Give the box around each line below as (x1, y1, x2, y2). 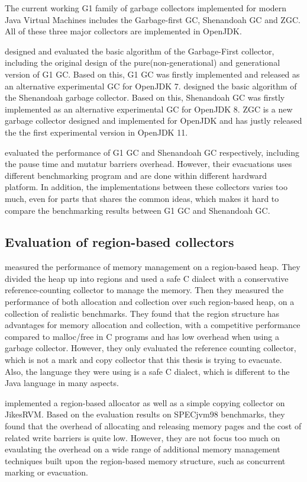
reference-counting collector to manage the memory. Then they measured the (5, 284, 284, 296)
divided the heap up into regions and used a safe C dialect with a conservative (5, 272, 289, 284)
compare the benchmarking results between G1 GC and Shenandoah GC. (5, 204, 270, 216)
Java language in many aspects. (5, 377, 119, 389)
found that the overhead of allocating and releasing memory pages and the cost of (5, 420, 302, 432)
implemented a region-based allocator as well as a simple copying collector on (5, 396, 285, 409)
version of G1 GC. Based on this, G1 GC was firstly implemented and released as (5, 68, 300, 80)
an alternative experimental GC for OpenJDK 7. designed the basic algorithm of (5, 79, 297, 92)
